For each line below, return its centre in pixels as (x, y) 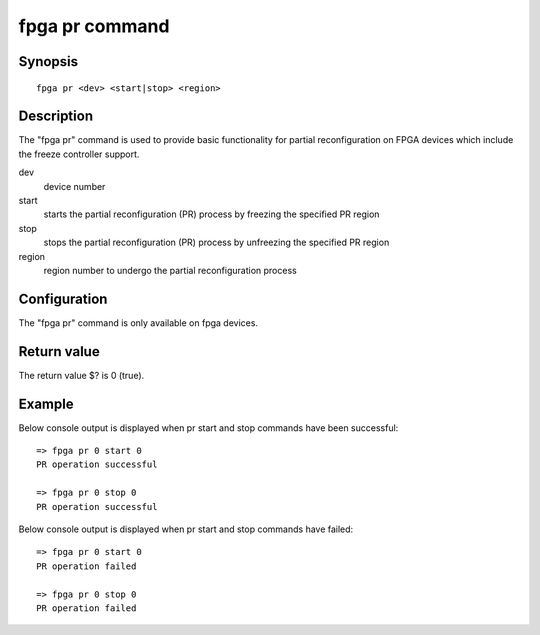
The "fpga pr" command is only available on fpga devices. (138, 322)
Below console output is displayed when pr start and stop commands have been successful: (208, 427)
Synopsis (48, 61)
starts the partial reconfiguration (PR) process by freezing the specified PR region (211, 214)
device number (74, 186)
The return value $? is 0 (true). (81, 375)
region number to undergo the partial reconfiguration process (170, 270)
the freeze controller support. (79, 154)
